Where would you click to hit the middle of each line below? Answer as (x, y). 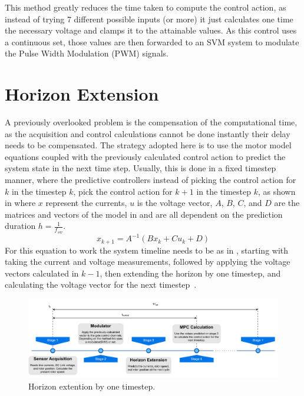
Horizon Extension (82, 94)
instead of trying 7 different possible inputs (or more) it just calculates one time (149, 19)
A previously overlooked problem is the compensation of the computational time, (151, 122)
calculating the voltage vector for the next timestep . (101, 284)
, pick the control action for (123, 191)
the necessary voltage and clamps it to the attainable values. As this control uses (151, 30)
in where (20, 203)
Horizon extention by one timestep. (92, 386)
